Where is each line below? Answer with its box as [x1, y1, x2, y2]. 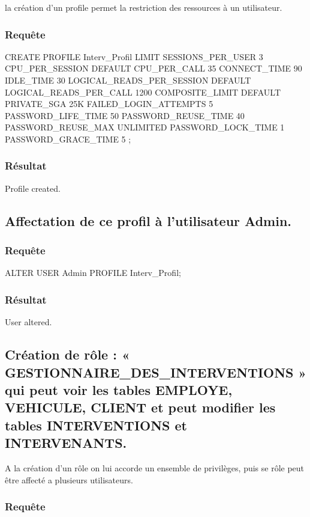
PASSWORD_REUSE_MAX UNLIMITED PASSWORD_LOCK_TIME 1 [5, 121, 285, 133]
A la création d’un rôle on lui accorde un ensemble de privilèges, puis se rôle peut [5, 461, 305, 474]
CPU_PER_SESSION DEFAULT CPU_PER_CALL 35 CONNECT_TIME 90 [5, 62, 302, 75]
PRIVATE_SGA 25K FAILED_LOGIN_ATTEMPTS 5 [5, 97, 213, 110]
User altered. [5, 316, 52, 328]
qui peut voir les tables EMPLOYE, [5, 380, 233, 399]
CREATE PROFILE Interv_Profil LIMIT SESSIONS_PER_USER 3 [5, 50, 263, 63]
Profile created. [5, 182, 61, 194]
